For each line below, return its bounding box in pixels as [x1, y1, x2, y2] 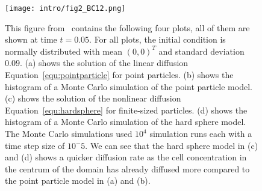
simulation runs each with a [149, 127, 252, 139]
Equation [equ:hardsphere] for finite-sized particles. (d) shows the [5, 103, 248, 116]
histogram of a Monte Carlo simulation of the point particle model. [5, 80, 252, 92]
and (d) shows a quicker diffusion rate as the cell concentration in [5, 151, 247, 163]
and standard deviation [158, 44, 245, 57]
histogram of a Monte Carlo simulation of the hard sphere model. [5, 115, 246, 128]
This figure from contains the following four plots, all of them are [5, 21, 250, 34]
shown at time [5, 33, 57, 46]
